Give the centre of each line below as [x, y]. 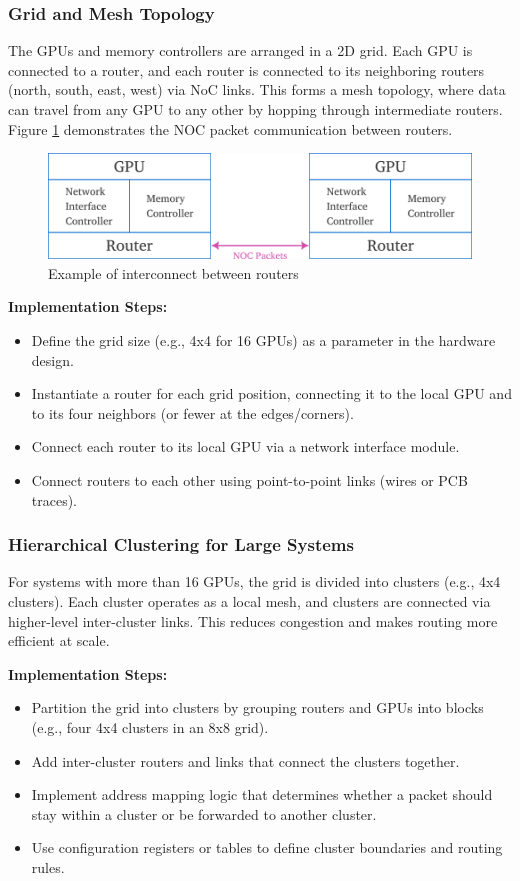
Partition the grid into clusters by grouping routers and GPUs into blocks [257, 707]
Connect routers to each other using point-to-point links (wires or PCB [249, 479]
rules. [48, 866]
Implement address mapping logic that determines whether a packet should [262, 794]
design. [52, 359]
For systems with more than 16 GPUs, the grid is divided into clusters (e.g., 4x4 [254, 581]
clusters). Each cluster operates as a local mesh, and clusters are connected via [249, 600]
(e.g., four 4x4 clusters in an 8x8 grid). [150, 726]
